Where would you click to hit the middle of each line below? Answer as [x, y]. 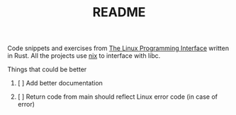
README [119, 12]
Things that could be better [47, 69]
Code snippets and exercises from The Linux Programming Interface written [118, 48]
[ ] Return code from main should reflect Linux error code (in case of [118, 97]
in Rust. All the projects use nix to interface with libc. [84, 56]
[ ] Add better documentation [60, 83]
